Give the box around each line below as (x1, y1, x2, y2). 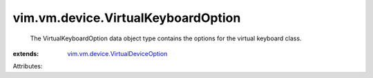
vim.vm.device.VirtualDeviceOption (67, 49, 168, 57)
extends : (12, 49, 39, 57)
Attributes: (12, 62, 43, 70)
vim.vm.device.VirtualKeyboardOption (12, 10, 241, 25)
